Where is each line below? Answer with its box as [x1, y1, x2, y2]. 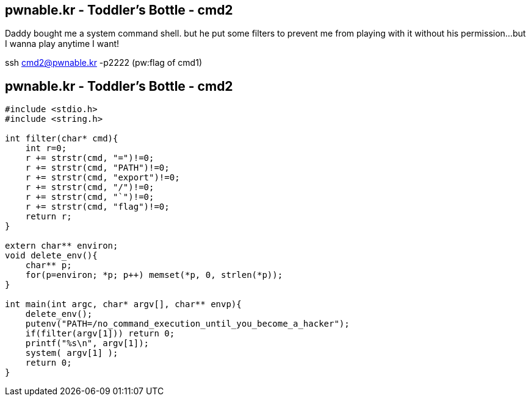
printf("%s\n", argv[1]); [25, 338, 150, 349]
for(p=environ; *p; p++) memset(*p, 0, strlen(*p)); [25, 270, 283, 280]
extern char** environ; [5, 241, 118, 251]
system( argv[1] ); [25, 348, 118, 358]
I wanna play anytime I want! [5, 38, 120, 49]
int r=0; [25, 143, 67, 154]
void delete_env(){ [5, 250, 98, 261]
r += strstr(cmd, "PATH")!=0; [25, 163, 170, 173]
